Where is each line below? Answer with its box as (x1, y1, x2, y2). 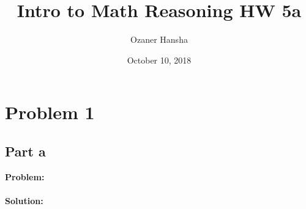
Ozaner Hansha (130, 33, 188, 46)
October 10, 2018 (127, 53, 192, 66)
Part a (5, 141, 46, 160)
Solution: (5, 194, 43, 207)
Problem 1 (5, 100, 95, 125)
